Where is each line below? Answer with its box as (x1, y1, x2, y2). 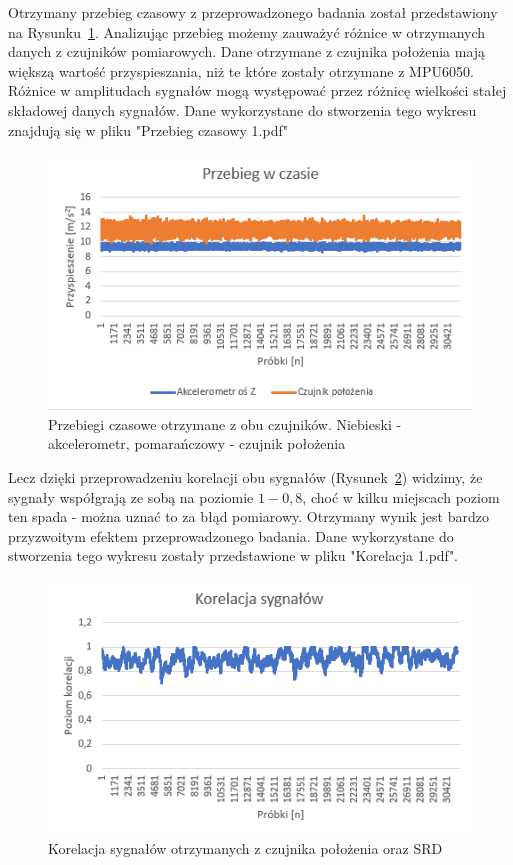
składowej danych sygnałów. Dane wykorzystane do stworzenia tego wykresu (8, 99, 477, 120)
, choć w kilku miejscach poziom (302, 486, 500, 507)
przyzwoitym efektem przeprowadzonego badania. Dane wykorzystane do (8, 525, 454, 546)
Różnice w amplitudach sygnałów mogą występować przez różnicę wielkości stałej (8, 80, 507, 101)
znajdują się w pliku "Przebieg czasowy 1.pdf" (8, 119, 288, 140)
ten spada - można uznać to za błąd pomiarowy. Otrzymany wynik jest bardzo (8, 506, 489, 527)
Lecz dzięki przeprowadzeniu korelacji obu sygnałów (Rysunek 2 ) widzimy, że (8, 466, 483, 487)
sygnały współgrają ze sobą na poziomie (8, 486, 254, 507)
